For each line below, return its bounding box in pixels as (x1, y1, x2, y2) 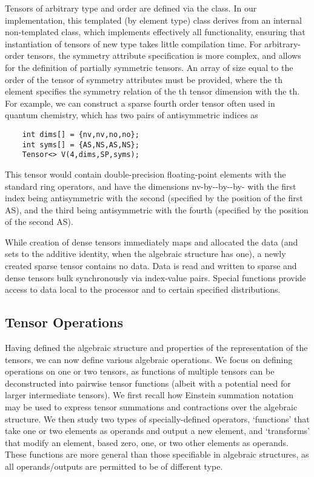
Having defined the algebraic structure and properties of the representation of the (5, 341, 308, 354)
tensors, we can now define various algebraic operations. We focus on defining (5, 353, 293, 365)
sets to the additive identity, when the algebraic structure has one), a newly (5, 247, 286, 260)
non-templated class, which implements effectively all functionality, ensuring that (5, 25, 306, 38)
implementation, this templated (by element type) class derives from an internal (5, 13, 302, 26)
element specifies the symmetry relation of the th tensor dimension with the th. (5, 85, 300, 98)
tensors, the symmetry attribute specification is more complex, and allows (27, 49, 301, 62)
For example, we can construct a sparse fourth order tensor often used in (5, 96, 275, 109)
